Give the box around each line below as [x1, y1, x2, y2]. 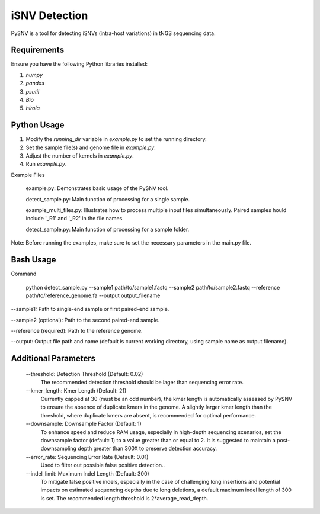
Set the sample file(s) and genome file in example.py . [25, 144, 156, 151]
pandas [25, 80, 45, 87]
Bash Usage [11, 255, 56, 265]
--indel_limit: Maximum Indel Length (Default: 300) [25, 470, 149, 477]
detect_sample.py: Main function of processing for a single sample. [25, 195, 190, 203]
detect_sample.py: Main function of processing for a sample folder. [25, 226, 190, 233]
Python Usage [11, 120, 65, 130]
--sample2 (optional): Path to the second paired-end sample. [11, 316, 160, 323]
